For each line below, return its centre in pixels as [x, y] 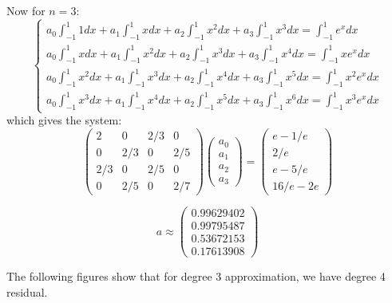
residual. [27, 291]
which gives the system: [64, 120]
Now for [26, 10]
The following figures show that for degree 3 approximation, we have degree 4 [196, 276]
